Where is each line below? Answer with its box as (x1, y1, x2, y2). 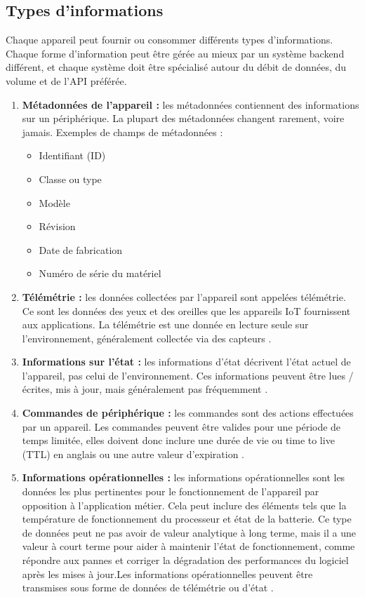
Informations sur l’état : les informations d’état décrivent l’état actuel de (22, 354, 351, 369)
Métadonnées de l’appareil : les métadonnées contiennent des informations (22, 97, 359, 112)
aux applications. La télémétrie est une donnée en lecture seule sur (22, 317, 309, 332)
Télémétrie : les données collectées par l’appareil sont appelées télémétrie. (22, 289, 346, 304)
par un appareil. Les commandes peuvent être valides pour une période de (22, 419, 341, 434)
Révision (39, 219, 76, 234)
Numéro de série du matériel (39, 266, 161, 281)
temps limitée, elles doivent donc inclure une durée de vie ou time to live (22, 433, 335, 448)
